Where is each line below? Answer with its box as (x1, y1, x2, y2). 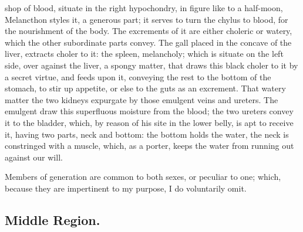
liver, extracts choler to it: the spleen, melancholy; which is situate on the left (5, 47, 284, 60)
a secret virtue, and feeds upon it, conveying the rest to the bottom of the (5, 70, 271, 83)
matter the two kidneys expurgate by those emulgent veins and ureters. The (5, 93, 278, 105)
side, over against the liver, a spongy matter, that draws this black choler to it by (5, 59, 298, 71)
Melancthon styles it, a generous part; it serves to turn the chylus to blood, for (5, 13, 288, 25)
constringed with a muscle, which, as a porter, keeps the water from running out (5, 139, 294, 152)
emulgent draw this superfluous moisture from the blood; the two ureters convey (5, 105, 294, 117)
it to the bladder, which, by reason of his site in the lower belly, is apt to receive (5, 116, 294, 128)
